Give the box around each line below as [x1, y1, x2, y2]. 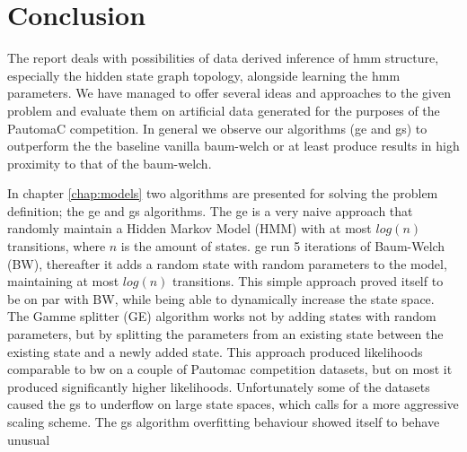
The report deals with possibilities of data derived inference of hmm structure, [7, 48, 439, 67]
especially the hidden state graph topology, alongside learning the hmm [7, 65, 401, 84]
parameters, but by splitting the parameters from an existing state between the [7, 325, 444, 343]
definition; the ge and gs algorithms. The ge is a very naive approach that [7, 201, 413, 220]
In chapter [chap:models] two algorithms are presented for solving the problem [7, 184, 438, 203]
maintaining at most [7, 272, 119, 291]
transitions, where [7, 237, 106, 256]
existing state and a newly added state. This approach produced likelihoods [7, 342, 423, 361]
